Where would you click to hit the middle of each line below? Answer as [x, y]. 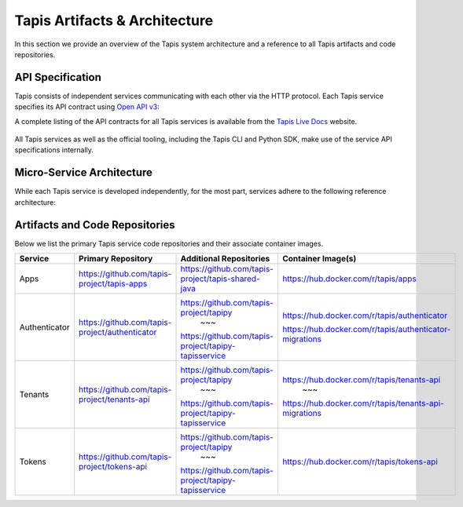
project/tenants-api [114, 399]
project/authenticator [118, 332]
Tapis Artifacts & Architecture [114, 20]
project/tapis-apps [113, 284]
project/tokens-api [113, 467]
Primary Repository [116, 259]
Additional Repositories [225, 259]
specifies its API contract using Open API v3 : [87, 107]
